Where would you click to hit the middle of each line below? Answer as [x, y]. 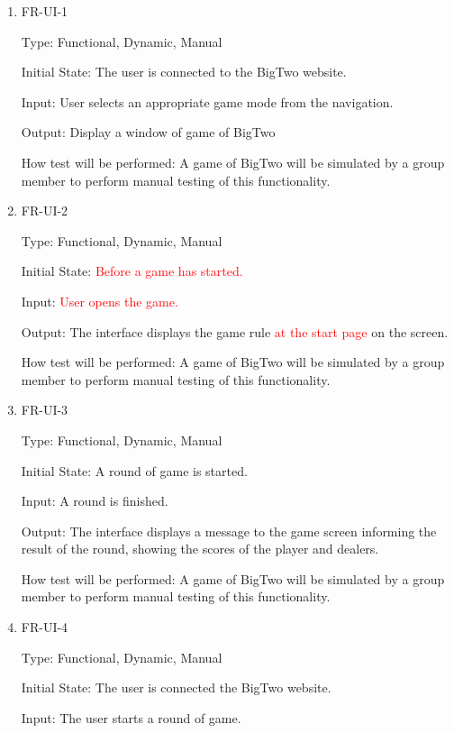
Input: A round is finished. [95, 501]
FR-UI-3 [45, 410]
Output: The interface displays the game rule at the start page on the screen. [235, 331]
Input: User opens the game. [100, 301]
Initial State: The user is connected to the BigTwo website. [184, 72]
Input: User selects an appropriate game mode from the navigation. [207, 101]
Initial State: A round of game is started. [134, 470]
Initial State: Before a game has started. [132, 271]
